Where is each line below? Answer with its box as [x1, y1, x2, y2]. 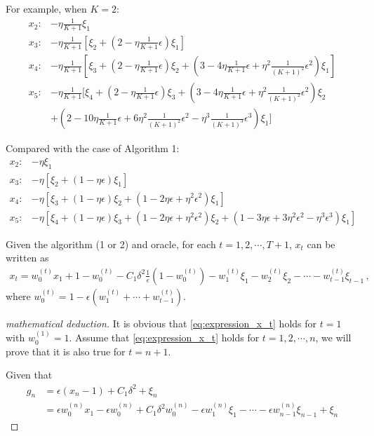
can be [307, 236, 335, 251]
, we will [315, 330, 352, 345]
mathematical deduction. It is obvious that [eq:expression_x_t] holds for [6, 315, 317, 330]
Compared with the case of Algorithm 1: [6, 141, 180, 156]
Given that [6, 367, 53, 382]
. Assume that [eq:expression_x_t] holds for [69, 330, 260, 345]
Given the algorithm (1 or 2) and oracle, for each [6, 236, 216, 251]
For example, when [6, 1, 87, 15]
